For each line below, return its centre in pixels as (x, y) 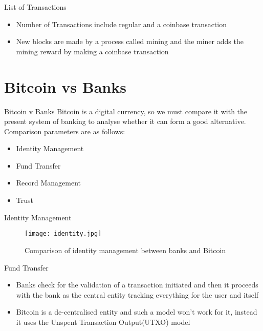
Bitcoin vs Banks (65, 86)
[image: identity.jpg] (63, 234)
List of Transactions (35, 7)
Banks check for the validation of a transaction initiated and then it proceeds (137, 285)
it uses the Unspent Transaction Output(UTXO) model (103, 322)
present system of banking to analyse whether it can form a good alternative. (125, 121)
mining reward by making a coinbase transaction (92, 51)
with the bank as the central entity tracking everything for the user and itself (137, 294)
